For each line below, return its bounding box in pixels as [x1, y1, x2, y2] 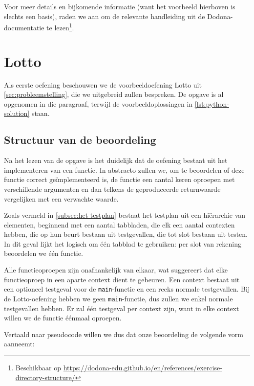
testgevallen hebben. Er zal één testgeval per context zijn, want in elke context [4, 303, 239, 313]
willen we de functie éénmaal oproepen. [4, 313, 122, 323]
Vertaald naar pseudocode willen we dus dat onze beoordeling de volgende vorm [4, 329, 243, 339]
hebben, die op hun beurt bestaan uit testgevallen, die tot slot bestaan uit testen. [4, 229, 248, 239]
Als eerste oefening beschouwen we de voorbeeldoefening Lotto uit [4, 79, 202, 90]
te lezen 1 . [46, 21, 74, 32]
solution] [4, 108, 30, 118]
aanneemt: [4, 339, 35, 349]
